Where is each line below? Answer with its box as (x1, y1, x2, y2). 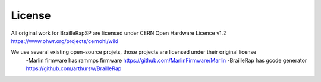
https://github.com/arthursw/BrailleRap (26, 65, 122, 72)
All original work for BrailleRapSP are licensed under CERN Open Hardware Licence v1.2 (11, 29, 226, 37)
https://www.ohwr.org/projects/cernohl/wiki (11, 37, 118, 44)
